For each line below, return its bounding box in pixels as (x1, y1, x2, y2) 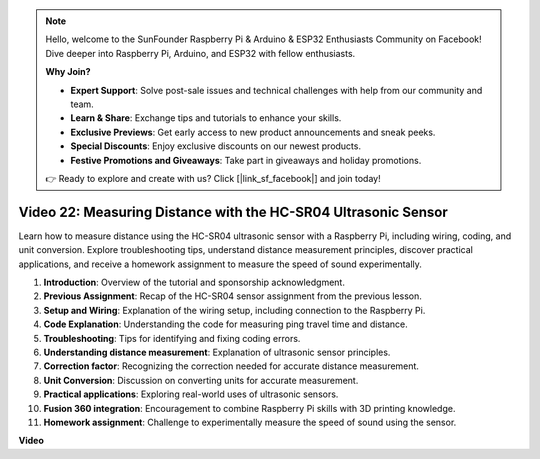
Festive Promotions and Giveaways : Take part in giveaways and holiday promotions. (70, 154, 422, 166)
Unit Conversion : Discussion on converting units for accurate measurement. (43, 374, 359, 386)
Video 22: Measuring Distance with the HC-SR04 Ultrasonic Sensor (18, 203, 449, 220)
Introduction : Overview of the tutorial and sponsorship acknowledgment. (43, 276, 345, 288)
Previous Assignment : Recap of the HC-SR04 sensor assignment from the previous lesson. (43, 290, 422, 302)
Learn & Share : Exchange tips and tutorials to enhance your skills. (70, 112, 342, 124)
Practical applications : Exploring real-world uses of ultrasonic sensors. (43, 388, 339, 400)
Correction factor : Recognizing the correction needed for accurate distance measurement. (43, 360, 420, 372)
